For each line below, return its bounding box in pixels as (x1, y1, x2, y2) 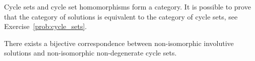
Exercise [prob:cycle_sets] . (4, 21, 87, 31)
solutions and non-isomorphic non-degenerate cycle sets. (4, 47, 177, 58)
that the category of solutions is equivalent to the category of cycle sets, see (4, 11, 238, 21)
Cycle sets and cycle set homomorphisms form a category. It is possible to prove (4, 1, 251, 11)
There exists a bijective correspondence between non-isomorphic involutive (4, 37, 234, 48)
